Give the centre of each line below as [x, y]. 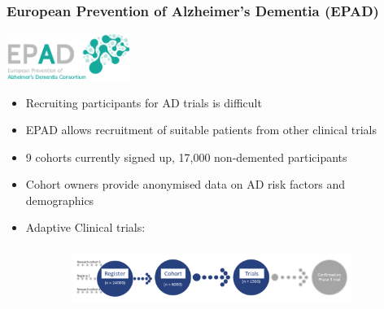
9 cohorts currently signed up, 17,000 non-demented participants [186, 157]
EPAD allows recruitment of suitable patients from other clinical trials [201, 130]
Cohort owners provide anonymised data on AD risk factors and [185, 184]
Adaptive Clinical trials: [85, 227]
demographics [60, 200]
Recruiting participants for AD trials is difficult [144, 102]
